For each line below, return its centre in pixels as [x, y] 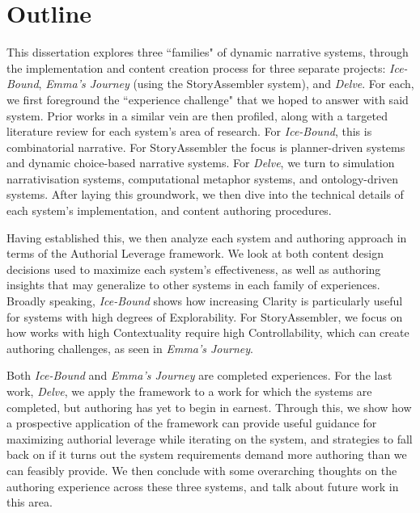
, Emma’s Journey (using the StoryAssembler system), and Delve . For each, [226, 84]
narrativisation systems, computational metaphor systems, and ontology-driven [203, 178]
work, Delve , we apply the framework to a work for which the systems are [189, 391]
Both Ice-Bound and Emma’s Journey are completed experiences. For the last [199, 375]
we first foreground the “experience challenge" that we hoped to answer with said [208, 99]
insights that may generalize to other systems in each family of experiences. [193, 285]
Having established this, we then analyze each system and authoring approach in [207, 237]
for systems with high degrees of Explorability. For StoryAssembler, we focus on [205, 316]
